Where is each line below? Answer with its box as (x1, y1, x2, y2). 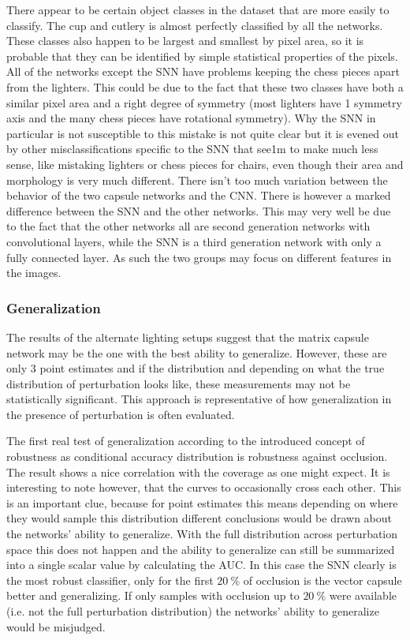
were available (329, 587, 397, 604)
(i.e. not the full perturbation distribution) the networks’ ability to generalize (6, 603, 379, 619)
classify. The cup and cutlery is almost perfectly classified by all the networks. (6, 17, 383, 33)
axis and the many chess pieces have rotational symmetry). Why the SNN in (6, 110, 376, 126)
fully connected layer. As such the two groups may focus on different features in (6, 249, 392, 265)
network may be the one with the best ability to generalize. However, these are (6, 344, 387, 361)
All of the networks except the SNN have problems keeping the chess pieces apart (6, 63, 400, 80)
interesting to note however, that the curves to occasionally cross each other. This (6, 479, 401, 496)
